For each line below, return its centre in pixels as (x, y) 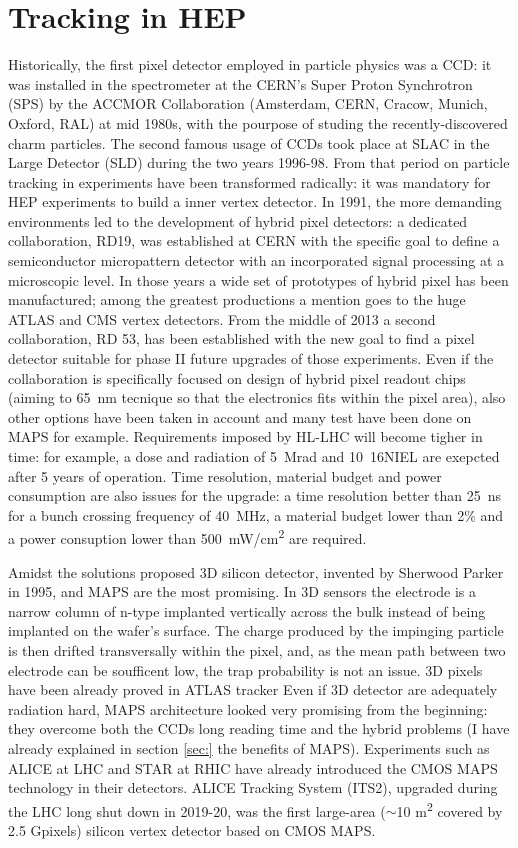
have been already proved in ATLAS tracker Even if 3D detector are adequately (253, 689)
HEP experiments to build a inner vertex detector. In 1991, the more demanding (255, 201)
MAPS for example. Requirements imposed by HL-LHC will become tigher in (245, 436)
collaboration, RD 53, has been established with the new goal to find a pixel (241, 338)
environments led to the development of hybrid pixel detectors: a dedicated (238, 220)
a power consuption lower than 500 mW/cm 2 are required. (187, 537)
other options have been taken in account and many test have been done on (240, 416)
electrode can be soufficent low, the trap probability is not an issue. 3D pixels (245, 669)
